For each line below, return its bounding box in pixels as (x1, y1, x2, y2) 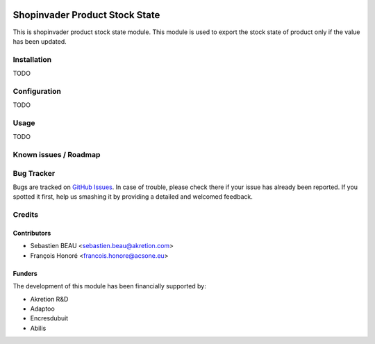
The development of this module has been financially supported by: (12, 282, 206, 290)
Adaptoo (30, 304, 55, 313)
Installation (12, 54, 52, 64)
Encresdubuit (30, 314, 69, 322)
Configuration (12, 86, 62, 96)
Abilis (30, 324, 47, 332)
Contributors (12, 229, 51, 237)
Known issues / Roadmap (12, 150, 101, 160)
